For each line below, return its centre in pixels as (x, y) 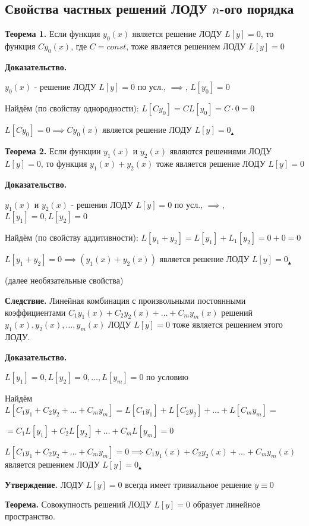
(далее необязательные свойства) (64, 280)
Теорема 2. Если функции (53, 151)
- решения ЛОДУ (102, 204)
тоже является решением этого (228, 324)
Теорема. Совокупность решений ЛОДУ (78, 504)
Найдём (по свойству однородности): (72, 108)
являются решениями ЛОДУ (221, 151)
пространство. (30, 516)
